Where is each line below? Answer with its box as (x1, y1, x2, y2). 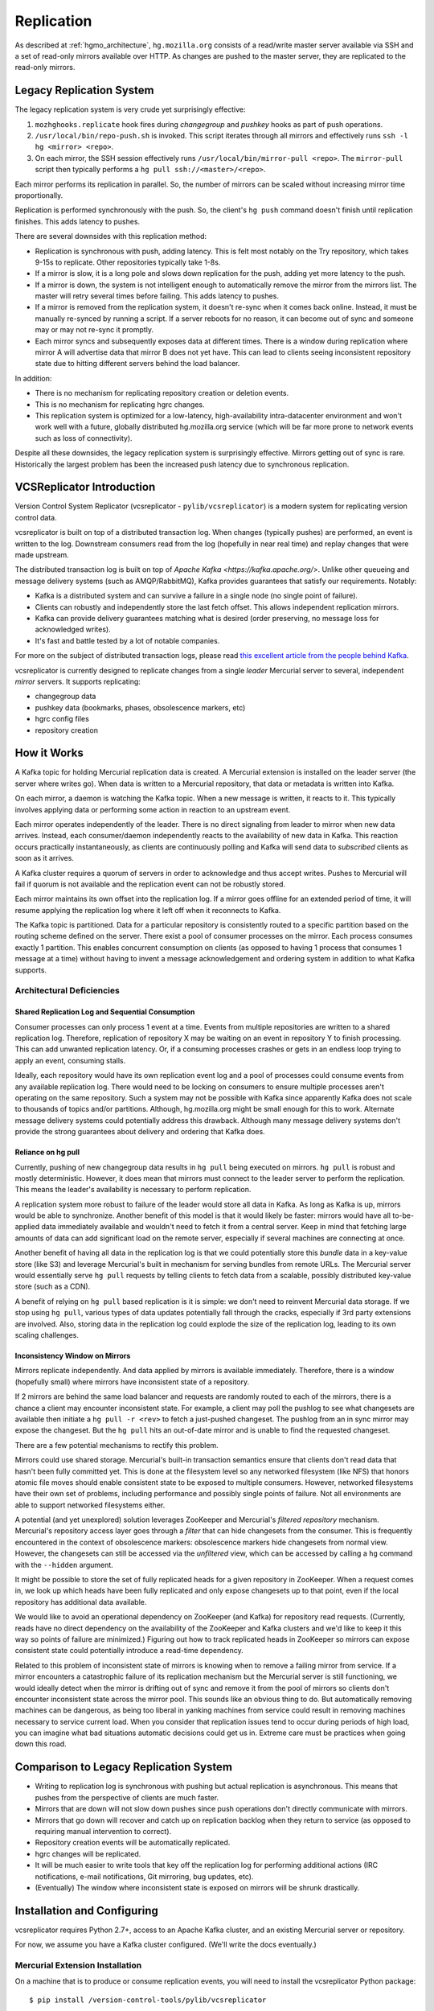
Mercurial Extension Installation (14, 1960, 142, 1971)
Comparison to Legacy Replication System (14, 1760, 233, 1774)
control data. (14, 512, 57, 522)
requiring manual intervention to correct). (35, 1826, 172, 1836)
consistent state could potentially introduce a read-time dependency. (14, 1646, 244, 1655)
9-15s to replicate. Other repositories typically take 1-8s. (35, 257, 221, 267)
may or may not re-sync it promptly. (35, 325, 154, 335)
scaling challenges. (14, 1330, 80, 1339)
